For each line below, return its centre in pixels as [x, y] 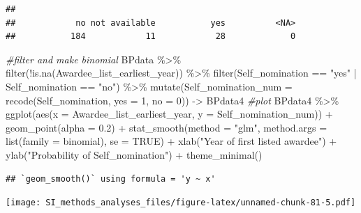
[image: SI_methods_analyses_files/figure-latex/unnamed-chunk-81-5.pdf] [181, 203]
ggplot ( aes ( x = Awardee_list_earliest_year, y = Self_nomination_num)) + [169, 114]
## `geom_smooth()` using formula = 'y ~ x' [111, 179]
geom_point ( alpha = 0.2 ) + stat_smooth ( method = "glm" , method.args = [167, 127]
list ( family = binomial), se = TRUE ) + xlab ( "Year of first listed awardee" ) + [171, 141]
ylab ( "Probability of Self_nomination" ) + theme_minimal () [134, 154]
